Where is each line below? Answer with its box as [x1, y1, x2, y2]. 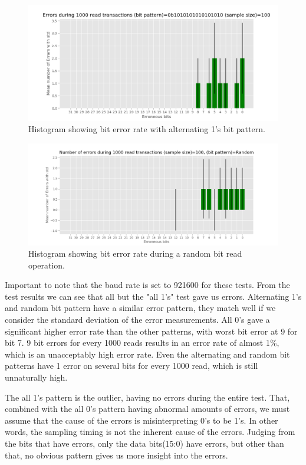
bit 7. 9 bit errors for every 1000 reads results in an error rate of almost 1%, [5, 336, 279, 349]
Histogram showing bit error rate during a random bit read [28, 247, 242, 260]
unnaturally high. [5, 371, 68, 384]
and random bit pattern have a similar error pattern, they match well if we [5, 302, 276, 314]
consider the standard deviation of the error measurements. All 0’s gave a [5, 313, 270, 326]
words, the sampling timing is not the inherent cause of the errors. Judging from [5, 425, 295, 438]
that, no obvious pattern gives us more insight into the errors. [5, 448, 228, 461]
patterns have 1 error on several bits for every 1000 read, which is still [5, 359, 258, 372]
